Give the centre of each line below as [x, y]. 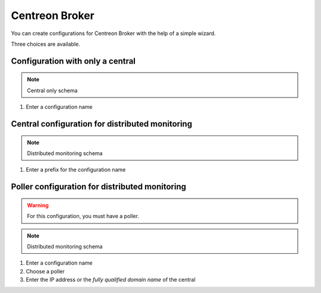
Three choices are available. [45, 44]
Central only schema [52, 90]
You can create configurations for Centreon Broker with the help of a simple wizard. [114, 33]
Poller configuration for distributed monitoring [99, 187]
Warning [38, 205]
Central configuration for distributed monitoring [102, 124]
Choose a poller [45, 271]
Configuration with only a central [73, 61]
